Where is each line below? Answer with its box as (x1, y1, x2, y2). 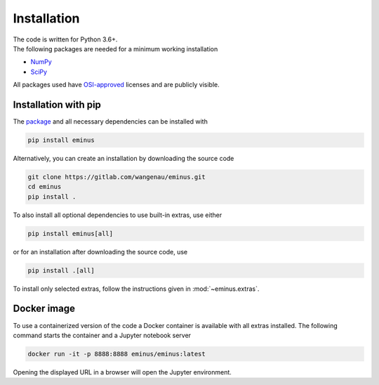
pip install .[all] (27, 266, 95, 274)
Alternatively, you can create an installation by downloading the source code (13, 154, 234, 162)
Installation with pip (13, 98, 102, 110)
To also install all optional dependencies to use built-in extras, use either (13, 211, 222, 219)
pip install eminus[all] (27, 229, 114, 237)
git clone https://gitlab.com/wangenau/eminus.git (27, 173, 206, 181)
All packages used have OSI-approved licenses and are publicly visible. (13, 81, 220, 89)
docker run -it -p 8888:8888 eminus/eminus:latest (27, 350, 206, 358)
